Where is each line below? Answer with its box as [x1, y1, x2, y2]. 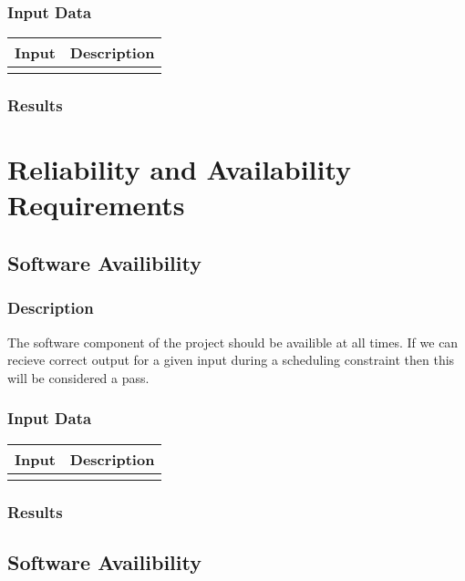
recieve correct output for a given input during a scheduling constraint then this [7, 350, 455, 369]
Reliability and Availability [7, 150, 352, 188]
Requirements [7, 186, 185, 223]
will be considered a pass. [7, 368, 150, 387]
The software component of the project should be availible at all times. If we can [7, 332, 459, 351]
